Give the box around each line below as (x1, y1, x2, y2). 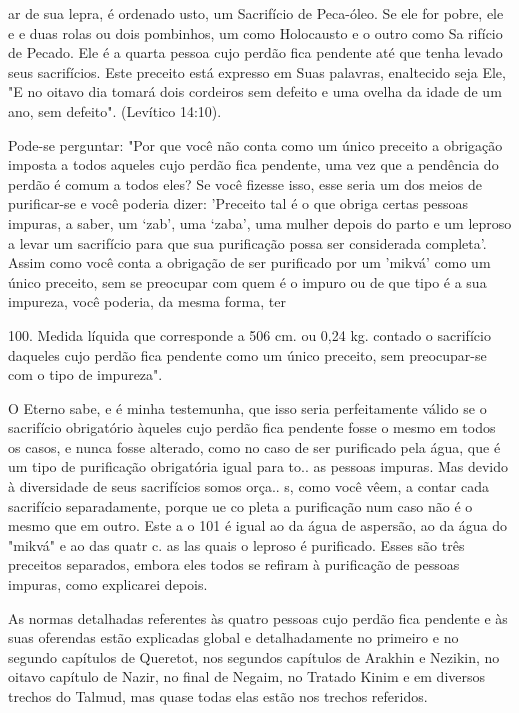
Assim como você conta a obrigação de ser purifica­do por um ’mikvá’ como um (8, 252, 491, 273)
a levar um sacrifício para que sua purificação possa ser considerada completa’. (8, 232, 487, 253)
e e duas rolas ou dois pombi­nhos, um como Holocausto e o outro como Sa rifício (8, 22, 503, 43)
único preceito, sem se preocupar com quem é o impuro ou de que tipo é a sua (8, 271, 487, 292)
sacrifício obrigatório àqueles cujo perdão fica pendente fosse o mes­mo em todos (8, 417, 496, 438)
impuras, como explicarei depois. (8, 574, 208, 595)
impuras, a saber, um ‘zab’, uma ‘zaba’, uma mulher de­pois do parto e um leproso (8, 212, 512, 233)
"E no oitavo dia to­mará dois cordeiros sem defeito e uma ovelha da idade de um (8, 81, 502, 102)
